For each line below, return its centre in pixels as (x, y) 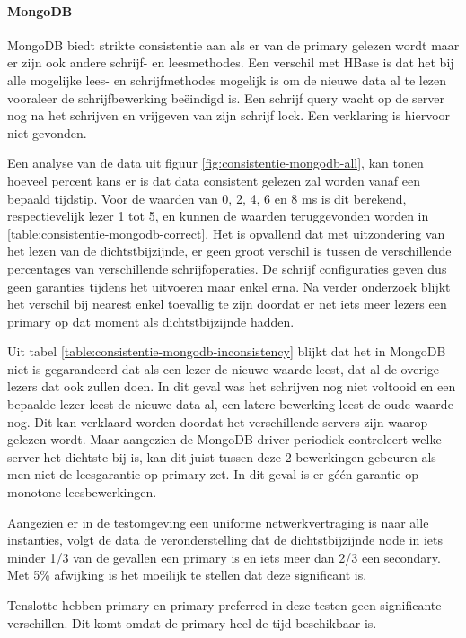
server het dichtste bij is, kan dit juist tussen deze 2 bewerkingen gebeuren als (222, 456)
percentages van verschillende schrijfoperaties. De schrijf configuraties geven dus (227, 268)
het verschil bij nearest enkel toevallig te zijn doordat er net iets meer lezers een (227, 304)
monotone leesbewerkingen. (82, 492)
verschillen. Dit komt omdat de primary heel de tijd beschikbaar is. (192, 622)
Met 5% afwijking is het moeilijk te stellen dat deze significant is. (187, 575)
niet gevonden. (47, 132)
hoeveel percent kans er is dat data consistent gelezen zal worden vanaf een (214, 180)
